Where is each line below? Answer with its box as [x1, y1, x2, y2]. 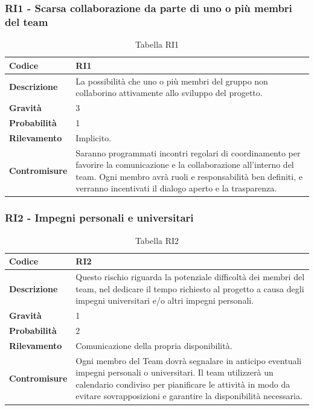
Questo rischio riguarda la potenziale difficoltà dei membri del [75, 271, 305, 283]
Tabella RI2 [135, 234, 179, 246]
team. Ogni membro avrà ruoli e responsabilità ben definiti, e [75, 170, 303, 182]
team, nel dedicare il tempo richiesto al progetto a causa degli [75, 282, 304, 295]
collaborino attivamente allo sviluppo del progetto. [75, 86, 263, 99]
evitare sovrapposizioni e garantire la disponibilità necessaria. [75, 389, 303, 402]
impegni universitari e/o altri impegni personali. [75, 294, 254, 307]
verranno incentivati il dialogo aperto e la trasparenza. [75, 182, 277, 194]
